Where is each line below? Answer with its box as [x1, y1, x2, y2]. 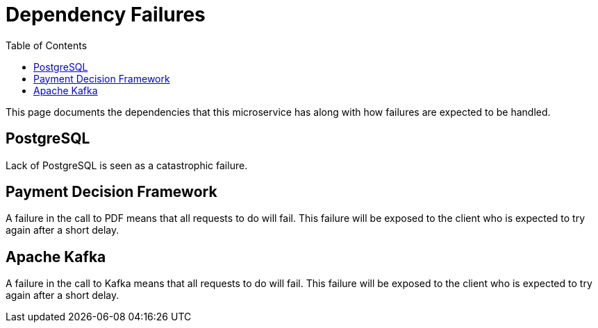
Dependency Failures [6, 3, 206, 26]
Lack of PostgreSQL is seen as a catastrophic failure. [6, 159, 248, 171]
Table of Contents [6, 39, 88, 51]
